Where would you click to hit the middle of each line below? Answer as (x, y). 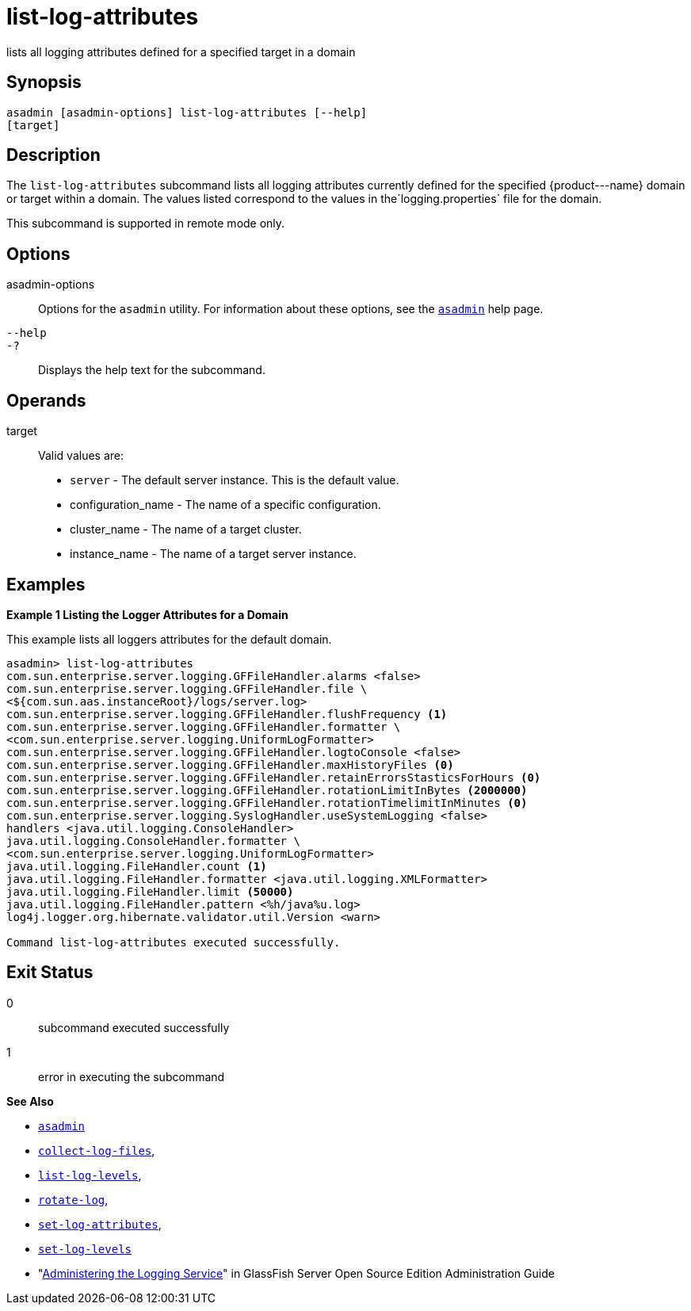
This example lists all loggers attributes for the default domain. (169, 639)
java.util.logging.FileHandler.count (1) (137, 866)
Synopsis (44, 82)
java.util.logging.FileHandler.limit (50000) (150, 891)
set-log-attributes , (100, 1224)
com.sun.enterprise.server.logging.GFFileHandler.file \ (187, 688)
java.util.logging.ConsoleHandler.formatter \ (153, 841)
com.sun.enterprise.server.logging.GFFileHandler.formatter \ (204, 726)
